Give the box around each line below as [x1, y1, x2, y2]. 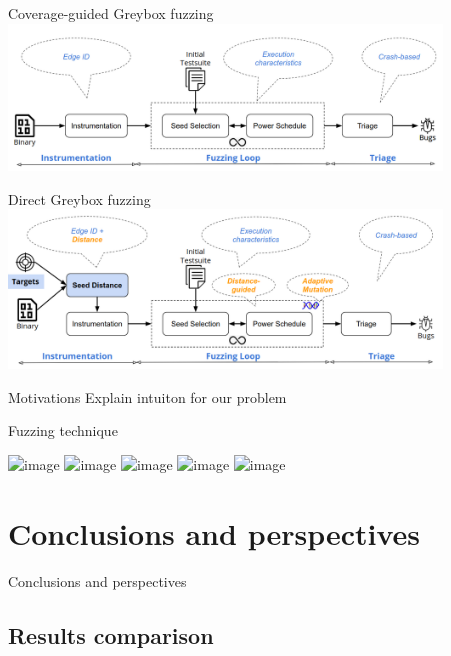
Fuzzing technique [8, 420, 118, 441]
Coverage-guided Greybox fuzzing [8, 3, 214, 23]
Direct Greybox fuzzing [8, 188, 151, 209]
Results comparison [8, 619, 214, 650]
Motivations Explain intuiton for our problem [8, 386, 287, 407]
